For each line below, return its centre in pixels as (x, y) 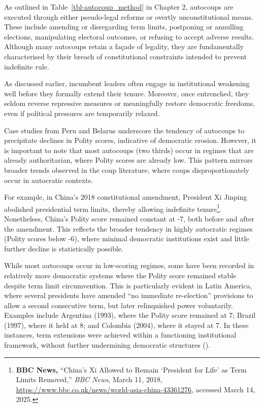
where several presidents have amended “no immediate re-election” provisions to (129, 295)
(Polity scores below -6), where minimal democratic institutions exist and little (127, 238)
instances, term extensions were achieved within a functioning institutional (120, 335)
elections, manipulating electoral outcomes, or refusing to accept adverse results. (129, 36)
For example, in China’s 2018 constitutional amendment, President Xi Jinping (126, 197)
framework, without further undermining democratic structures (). (107, 345)
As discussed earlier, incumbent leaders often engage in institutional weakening (127, 83)
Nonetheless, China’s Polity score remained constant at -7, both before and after (129, 218)
